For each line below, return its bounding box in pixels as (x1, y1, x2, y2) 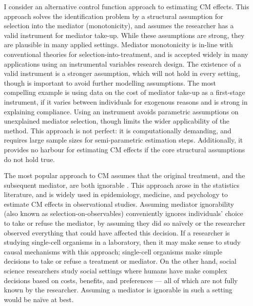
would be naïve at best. (4, 294, 74, 304)
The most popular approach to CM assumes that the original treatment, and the (4, 170, 245, 180)
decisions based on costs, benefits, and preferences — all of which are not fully (4, 275, 238, 285)
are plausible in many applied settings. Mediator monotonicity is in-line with (4, 39, 233, 50)
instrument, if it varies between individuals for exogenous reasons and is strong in (4, 96, 248, 107)
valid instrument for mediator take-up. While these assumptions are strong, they (4, 30, 245, 40)
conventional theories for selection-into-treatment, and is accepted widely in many (4, 49, 249, 59)
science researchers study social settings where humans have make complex (4, 266, 228, 276)
